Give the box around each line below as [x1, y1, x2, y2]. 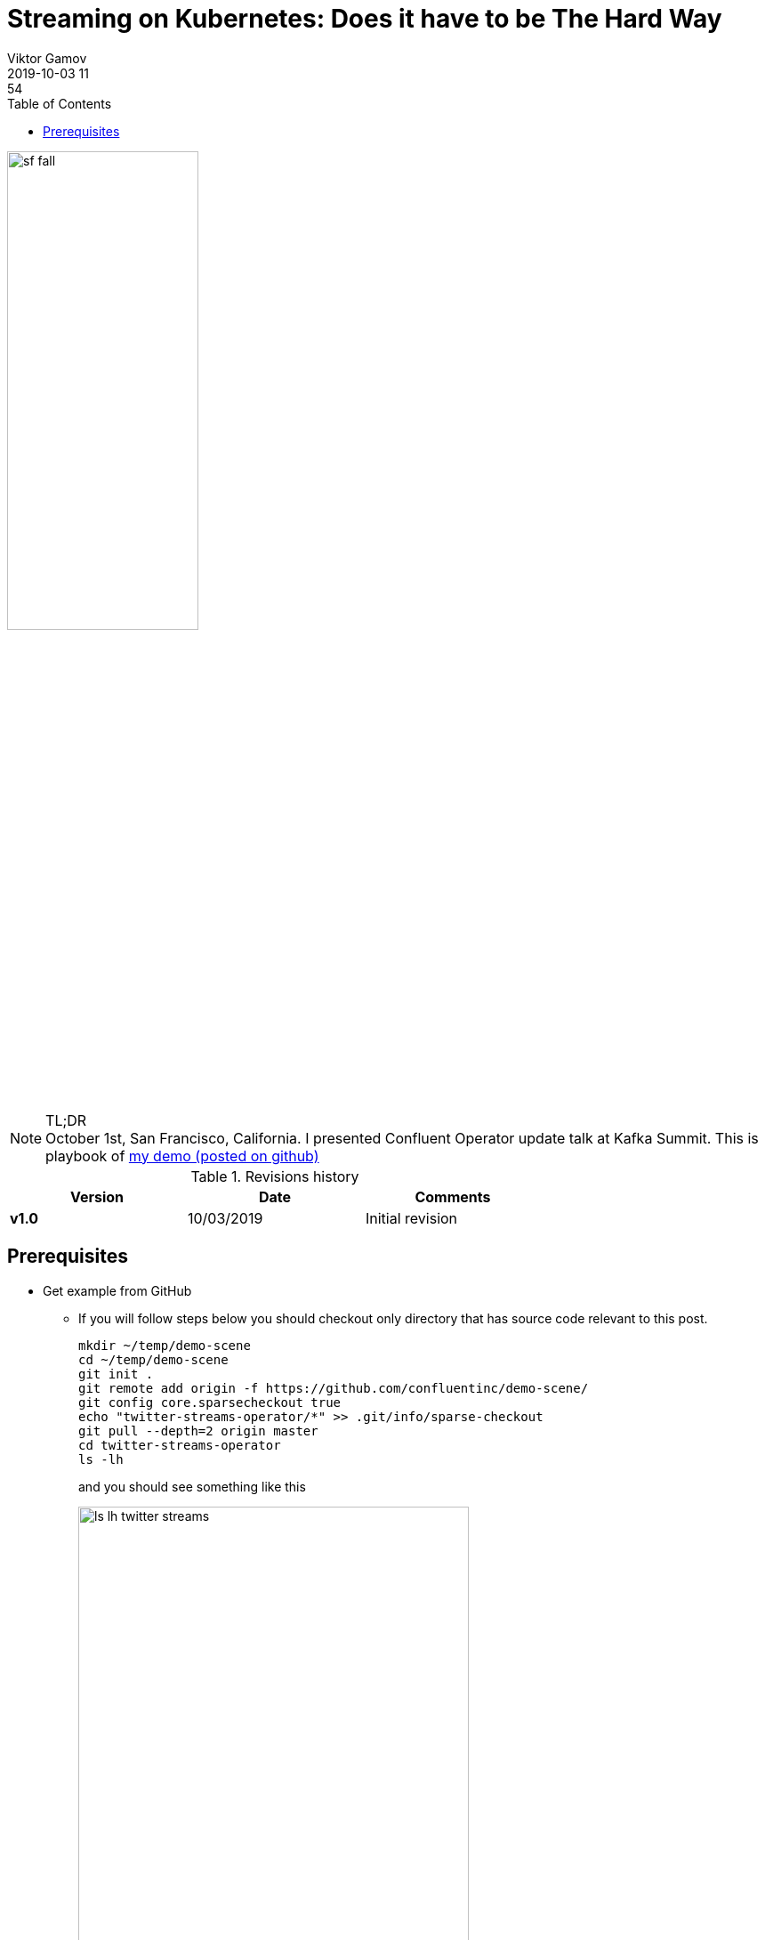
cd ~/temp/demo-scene [78, 1352, 229, 1367]
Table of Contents [7, 95, 112, 111]
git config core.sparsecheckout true [78, 1394, 342, 1410]
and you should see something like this [78, 1478, 306, 1494]
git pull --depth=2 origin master [78, 1423, 318, 1438]
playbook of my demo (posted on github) [45, 1146, 319, 1165]
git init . [78, 1366, 154, 1381]
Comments [415, 1187, 491, 1206]
